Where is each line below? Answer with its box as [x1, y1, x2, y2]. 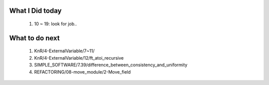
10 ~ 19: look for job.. [34, 21, 77, 27]
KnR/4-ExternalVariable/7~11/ [34, 48, 95, 54]
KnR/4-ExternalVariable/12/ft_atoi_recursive [34, 55, 124, 61]
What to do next [9, 34, 60, 42]
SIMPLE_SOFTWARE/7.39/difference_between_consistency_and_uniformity [34, 62, 188, 68]
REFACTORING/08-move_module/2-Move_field [34, 69, 131, 75]
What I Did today [9, 6, 62, 15]
